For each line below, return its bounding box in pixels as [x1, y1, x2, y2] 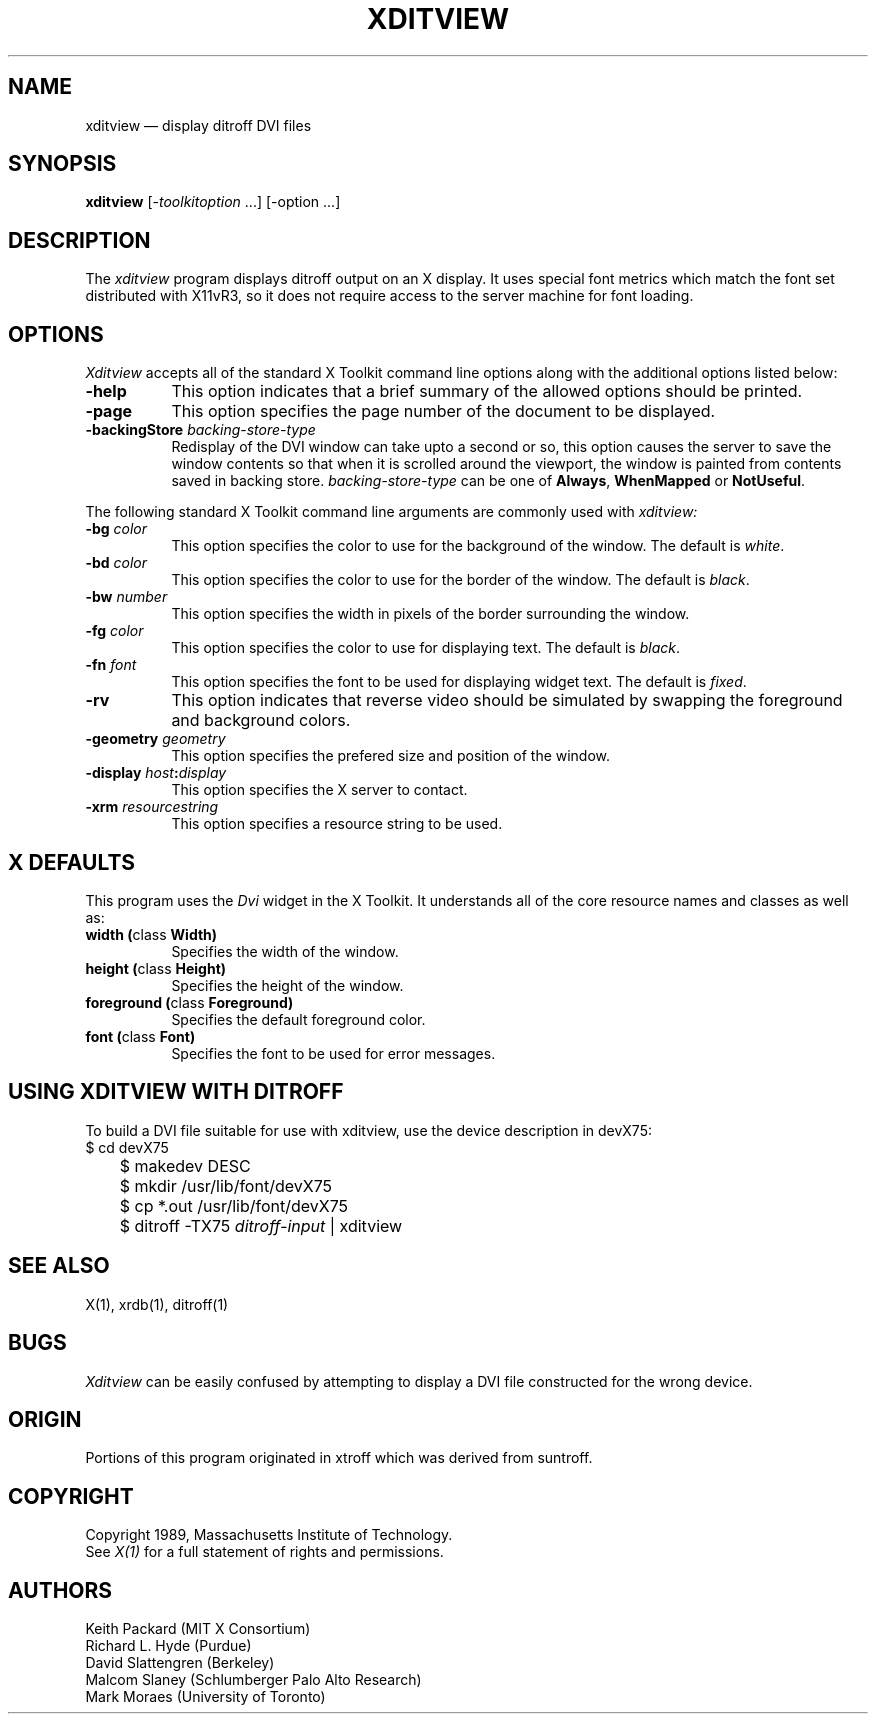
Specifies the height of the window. [171, 976, 404, 994]
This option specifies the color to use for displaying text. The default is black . [171, 639, 680, 657]
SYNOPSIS [8, 151, 117, 177]
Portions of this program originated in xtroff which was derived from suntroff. [85, 1449, 593, 1467]
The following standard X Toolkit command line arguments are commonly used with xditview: [85, 503, 698, 521]
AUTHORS [8, 1577, 113, 1603]
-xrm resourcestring [85, 798, 219, 816]
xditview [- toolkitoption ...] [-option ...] [85, 193, 341, 211]
